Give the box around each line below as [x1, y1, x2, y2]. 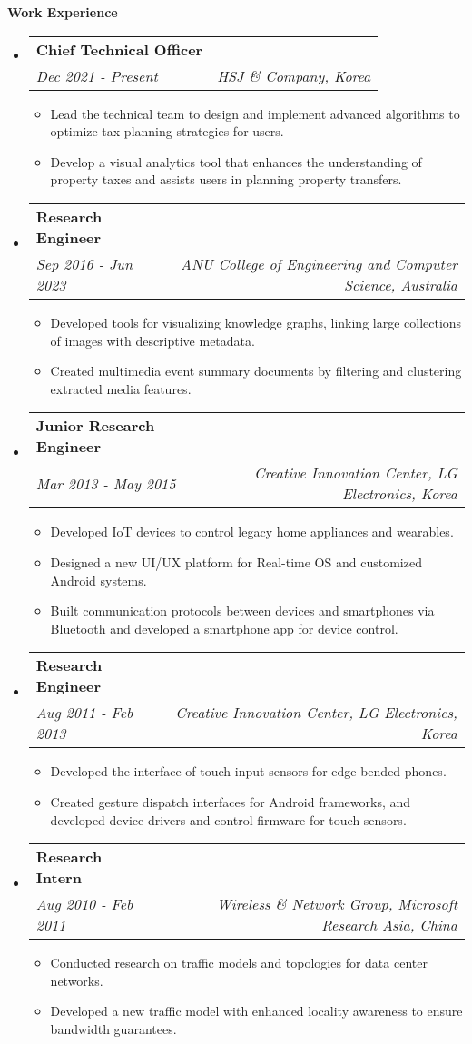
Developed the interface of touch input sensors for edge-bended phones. [50, 762, 447, 781]
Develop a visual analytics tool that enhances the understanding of [50, 152, 422, 171]
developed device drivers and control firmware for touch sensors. [50, 810, 407, 829]
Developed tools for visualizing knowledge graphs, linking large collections [50, 312, 462, 331]
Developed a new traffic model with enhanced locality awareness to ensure [50, 1001, 463, 1020]
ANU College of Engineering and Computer [181, 252, 457, 274]
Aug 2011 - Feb [35, 702, 133, 724]
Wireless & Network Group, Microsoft [216, 893, 457, 915]
